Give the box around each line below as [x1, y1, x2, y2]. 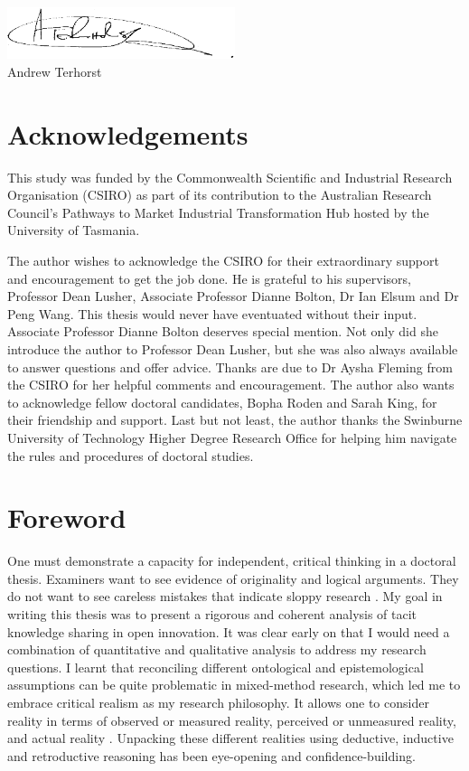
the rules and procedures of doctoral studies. [7, 446, 254, 465]
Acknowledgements [7, 115, 249, 152]
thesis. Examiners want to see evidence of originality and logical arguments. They [7, 569, 459, 588]
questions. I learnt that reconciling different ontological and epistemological [7, 657, 424, 676]
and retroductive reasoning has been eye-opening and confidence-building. [7, 746, 416, 765]
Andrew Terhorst [7, 61, 102, 80]
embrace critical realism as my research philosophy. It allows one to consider [7, 693, 429, 712]
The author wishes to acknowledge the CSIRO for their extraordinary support [7, 251, 439, 270]
